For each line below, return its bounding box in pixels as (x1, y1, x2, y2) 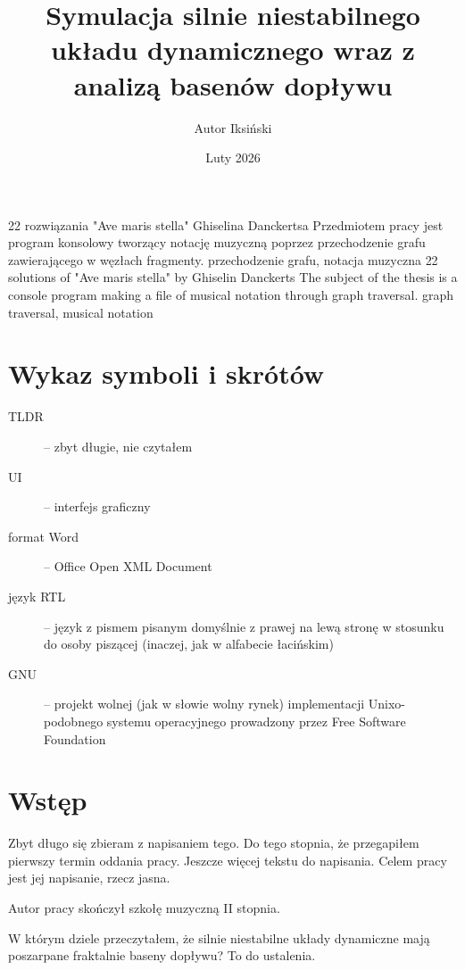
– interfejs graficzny (44, 497, 151, 516)
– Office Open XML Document (44, 557, 212, 576)
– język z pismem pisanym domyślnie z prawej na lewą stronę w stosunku (44, 617, 444, 635)
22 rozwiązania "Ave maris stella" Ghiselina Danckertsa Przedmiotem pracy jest (8, 215, 444, 234)
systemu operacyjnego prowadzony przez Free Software (106, 711, 406, 730)
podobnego (44, 711, 104, 730)
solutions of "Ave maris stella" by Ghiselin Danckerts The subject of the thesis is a (8, 268, 458, 286)
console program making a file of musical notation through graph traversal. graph (8, 286, 454, 304)
